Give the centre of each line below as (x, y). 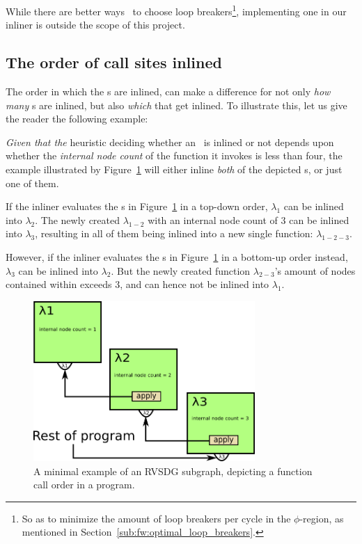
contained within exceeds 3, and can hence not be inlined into (137, 284)
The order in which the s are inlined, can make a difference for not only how (168, 91)
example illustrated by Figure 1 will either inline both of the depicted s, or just (174, 169)
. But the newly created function (181, 270)
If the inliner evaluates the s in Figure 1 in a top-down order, (137, 206)
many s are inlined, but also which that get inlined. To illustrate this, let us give (176, 105)
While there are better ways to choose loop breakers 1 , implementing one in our (176, 10)
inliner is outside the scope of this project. (95, 25)
